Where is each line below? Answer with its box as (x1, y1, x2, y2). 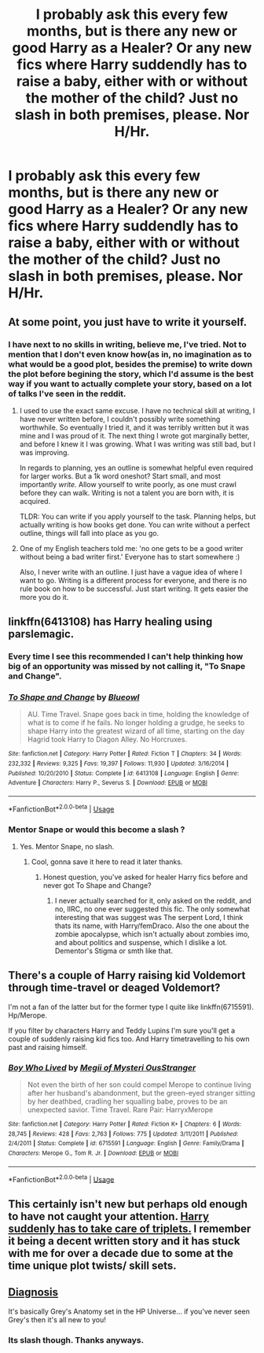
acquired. (19, 496, 51, 505)
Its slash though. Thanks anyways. (8, 1334, 144, 1345)
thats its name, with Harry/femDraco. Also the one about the (54, 921, 250, 930)
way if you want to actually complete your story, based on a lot (8, 378, 252, 389)
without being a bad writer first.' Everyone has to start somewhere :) (19, 552, 240, 561)
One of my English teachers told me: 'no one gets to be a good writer (19, 543, 244, 553)
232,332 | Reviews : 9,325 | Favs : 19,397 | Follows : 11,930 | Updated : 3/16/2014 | (8, 760, 229, 768)
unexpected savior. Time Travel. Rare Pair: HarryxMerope (27, 1105, 214, 1115)
